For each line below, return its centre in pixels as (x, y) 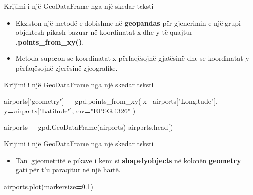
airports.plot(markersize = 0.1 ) (49, 186)
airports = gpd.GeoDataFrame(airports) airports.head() (89, 127)
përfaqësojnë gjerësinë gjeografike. (67, 68)
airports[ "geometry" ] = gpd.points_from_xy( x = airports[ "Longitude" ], (111, 101)
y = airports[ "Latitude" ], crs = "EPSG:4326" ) (70, 110)
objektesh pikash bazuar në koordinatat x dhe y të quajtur (104, 32)
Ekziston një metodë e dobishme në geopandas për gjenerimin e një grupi (128, 22)
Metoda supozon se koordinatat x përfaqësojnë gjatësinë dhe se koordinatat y (132, 58)
